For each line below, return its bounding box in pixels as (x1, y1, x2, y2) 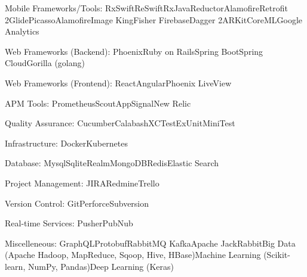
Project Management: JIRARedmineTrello (5, 176, 159, 189)
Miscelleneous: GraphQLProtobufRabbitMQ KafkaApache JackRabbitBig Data (5, 236, 296, 249)
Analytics (5, 25, 39, 38)
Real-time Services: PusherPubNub (5, 217, 133, 229)
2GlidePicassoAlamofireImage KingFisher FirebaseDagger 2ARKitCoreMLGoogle (5, 13, 303, 26)
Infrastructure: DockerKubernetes (5, 136, 128, 149)
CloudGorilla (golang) (5, 57, 85, 69)
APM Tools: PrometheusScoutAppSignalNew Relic (5, 97, 191, 109)
